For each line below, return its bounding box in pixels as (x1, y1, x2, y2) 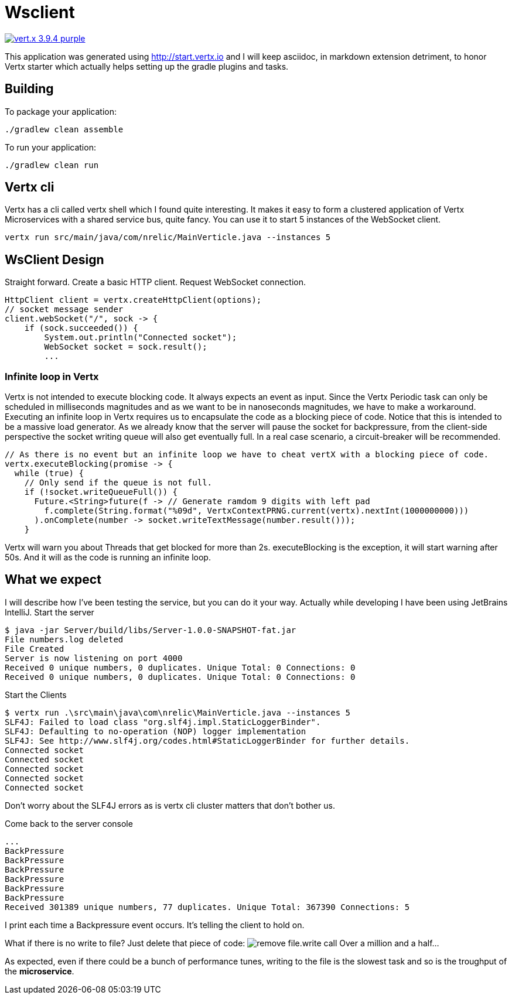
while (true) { (14, 468, 84, 478)
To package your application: (5, 106, 117, 117)
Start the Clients (5, 689, 67, 700)
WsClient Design (5, 252, 104, 267)
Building (5, 81, 54, 97)
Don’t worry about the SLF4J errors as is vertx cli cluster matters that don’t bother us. (5, 800, 335, 810)
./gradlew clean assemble (5, 124, 124, 134)
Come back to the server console (5, 818, 133, 829)
